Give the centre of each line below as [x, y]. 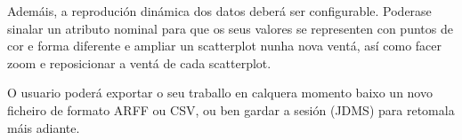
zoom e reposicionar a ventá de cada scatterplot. [139, 62]
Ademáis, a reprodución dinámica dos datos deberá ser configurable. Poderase [219, 11]
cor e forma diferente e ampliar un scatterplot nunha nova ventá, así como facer [225, 46]
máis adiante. [44, 127]
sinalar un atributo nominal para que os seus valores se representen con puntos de [230, 28]
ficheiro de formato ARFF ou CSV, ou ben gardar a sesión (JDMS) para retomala [231, 109]
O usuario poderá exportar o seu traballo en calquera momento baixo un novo [220, 93]
